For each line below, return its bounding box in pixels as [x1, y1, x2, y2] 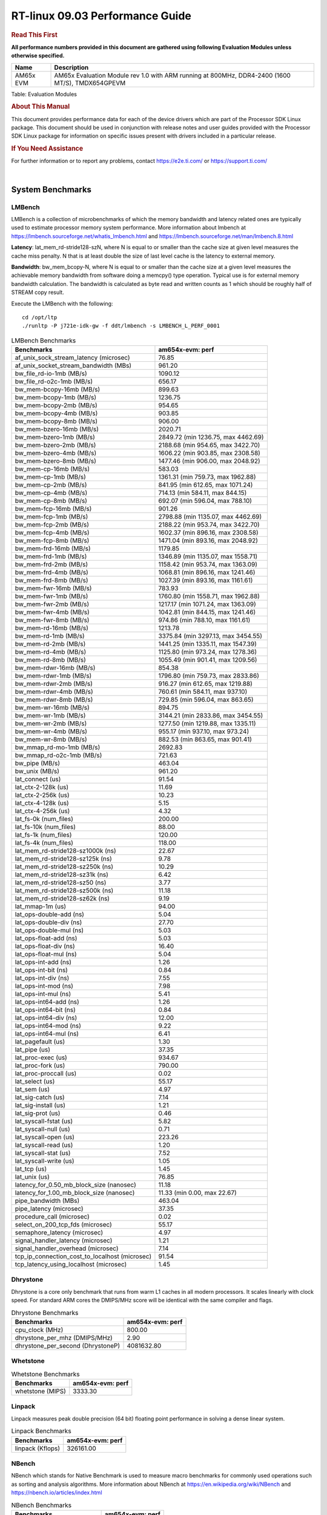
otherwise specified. [11, 52, 65, 59]
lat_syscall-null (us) [15, 1125, 71, 1133]
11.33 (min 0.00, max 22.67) [158, 1188, 237, 1197]
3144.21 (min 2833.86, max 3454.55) [158, 711, 263, 720]
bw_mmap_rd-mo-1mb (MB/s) [15, 743, 101, 751]
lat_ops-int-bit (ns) [15, 966, 68, 974]
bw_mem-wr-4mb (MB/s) [15, 727, 88, 736]
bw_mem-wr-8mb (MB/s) [15, 735, 87, 744]
